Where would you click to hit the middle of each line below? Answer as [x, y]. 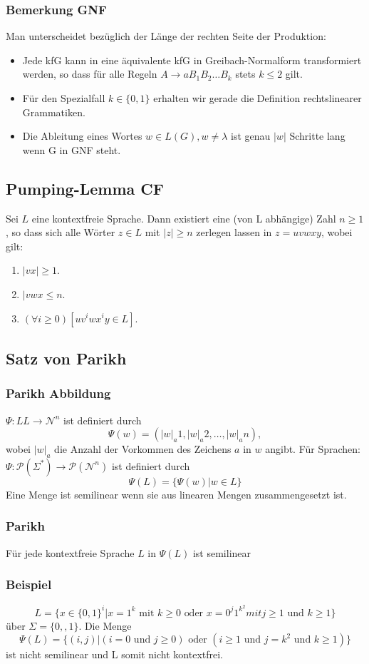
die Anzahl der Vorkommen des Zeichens [143, 449]
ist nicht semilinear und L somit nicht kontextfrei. [115, 654]
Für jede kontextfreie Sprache [70, 552]
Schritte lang [317, 136]
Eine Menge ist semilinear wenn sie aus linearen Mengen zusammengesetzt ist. [176, 494]
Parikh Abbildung [58, 393]
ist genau [250, 136]
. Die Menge [105, 625]
